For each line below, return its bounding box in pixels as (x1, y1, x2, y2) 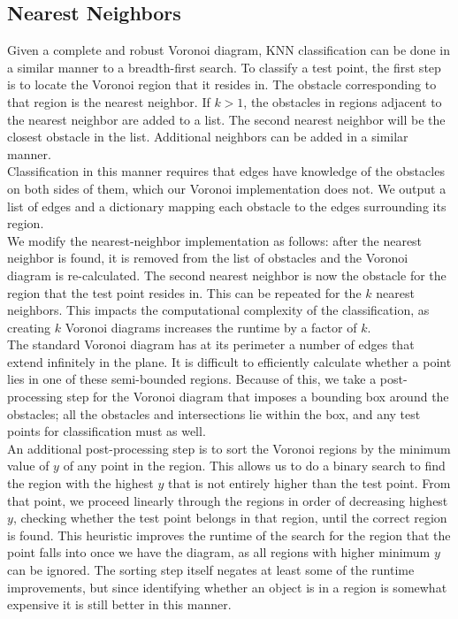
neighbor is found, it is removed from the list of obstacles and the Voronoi (7, 248, 408, 267)
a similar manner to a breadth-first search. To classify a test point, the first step (7, 57, 441, 76)
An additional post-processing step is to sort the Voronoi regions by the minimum (7, 439, 451, 457)
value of (7, 456, 50, 475)
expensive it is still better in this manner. (7, 595, 232, 614)
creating (7, 317, 51, 336)
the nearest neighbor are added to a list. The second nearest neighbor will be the (7, 110, 446, 128)
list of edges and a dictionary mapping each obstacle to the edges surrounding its (7, 196, 447, 215)
